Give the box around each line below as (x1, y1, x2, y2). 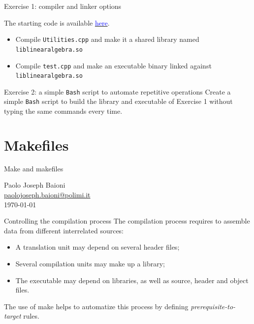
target (4, 311, 21, 321)
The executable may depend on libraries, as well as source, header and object (15, 275, 249, 285)
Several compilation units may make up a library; (15, 259, 165, 268)
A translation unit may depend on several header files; (15, 242, 180, 252)
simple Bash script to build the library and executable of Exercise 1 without (4, 96, 233, 106)
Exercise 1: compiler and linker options (4, 1, 122, 11)
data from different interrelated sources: (4, 225, 124, 235)
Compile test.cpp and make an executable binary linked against (15, 60, 212, 70)
